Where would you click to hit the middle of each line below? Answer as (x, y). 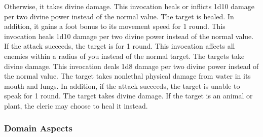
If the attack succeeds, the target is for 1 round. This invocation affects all (120, 46)
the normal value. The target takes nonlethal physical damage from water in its (127, 76)
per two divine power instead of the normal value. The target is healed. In (119, 16)
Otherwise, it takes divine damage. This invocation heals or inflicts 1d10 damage (129, 6)
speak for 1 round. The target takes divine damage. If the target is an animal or (128, 96)
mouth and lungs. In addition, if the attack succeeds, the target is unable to (122, 85)
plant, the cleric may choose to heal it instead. (76, 105)
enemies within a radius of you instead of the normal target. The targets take (124, 56)
